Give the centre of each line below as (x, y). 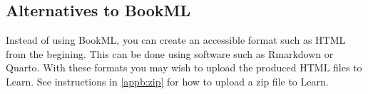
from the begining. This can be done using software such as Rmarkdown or (170, 53)
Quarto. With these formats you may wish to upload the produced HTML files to (184, 67)
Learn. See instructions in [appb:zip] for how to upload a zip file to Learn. (167, 81)
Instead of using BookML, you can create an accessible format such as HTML (176, 40)
